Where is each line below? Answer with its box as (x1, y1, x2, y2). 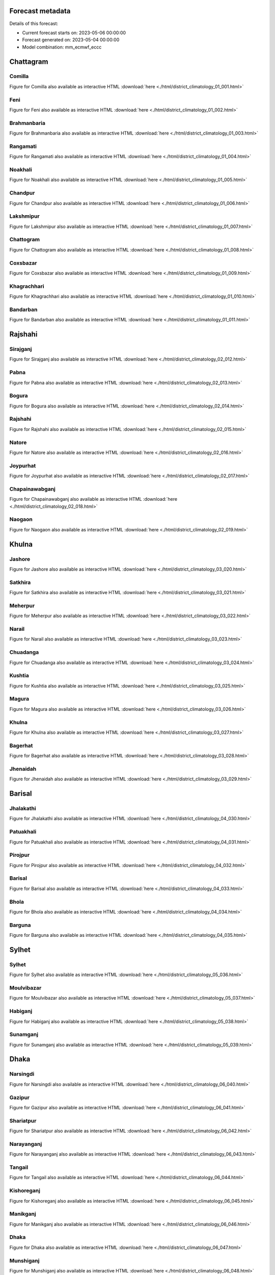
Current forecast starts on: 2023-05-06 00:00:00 (22, 30, 126, 36)
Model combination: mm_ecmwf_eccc (22, 44, 102, 50)
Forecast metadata (9, 7, 71, 15)
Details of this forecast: (9, 20, 59, 27)
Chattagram (9, 57, 48, 66)
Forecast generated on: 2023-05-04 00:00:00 (22, 37, 120, 43)
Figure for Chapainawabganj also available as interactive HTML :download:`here (9, 496, 178, 502)
